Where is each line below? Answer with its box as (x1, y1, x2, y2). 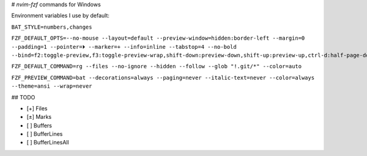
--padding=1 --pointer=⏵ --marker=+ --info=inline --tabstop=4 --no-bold (11, 43, 237, 50)
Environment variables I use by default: (11, 12, 110, 19)
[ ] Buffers (26, 122, 52, 129)
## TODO (11, 93, 35, 101)
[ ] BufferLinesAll (26, 139, 70, 146)
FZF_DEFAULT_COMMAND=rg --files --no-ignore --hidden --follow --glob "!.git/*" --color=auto (11, 63, 302, 70)
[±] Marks (26, 113, 52, 121)
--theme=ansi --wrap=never (11, 83, 92, 90)
